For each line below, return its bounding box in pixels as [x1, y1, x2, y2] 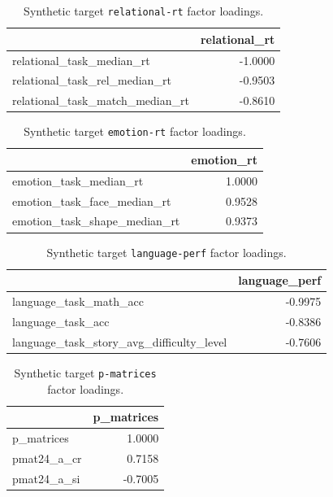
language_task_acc [12, 312, 110, 329]
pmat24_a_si [12, 469, 80, 486]
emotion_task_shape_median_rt [12, 212, 180, 229]
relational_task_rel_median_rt [12, 72, 171, 89]
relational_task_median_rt [12, 51, 150, 68]
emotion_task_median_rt [12, 172, 144, 189]
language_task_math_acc [12, 293, 144, 310]
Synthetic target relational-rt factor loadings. [24, 2, 264, 19]
